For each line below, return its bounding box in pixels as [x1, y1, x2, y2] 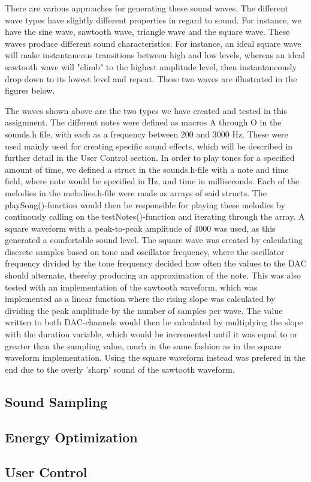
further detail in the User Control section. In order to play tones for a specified [5, 151, 295, 164]
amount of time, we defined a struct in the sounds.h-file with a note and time [5, 163, 289, 175]
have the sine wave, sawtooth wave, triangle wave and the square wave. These [5, 25, 290, 38]
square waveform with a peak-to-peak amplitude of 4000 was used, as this [5, 221, 276, 234]
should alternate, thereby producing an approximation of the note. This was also [5, 269, 301, 282]
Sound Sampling [5, 392, 108, 411]
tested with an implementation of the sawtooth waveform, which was [5, 280, 258, 293]
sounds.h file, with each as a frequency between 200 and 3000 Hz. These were [5, 127, 288, 140]
